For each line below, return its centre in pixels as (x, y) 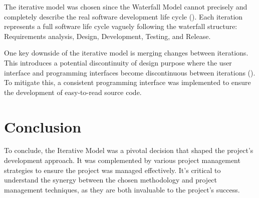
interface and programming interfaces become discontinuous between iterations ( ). (130, 72)
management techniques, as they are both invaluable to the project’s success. (122, 189)
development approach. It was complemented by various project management (122, 160)
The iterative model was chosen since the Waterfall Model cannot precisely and (126, 6)
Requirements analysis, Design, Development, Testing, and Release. (107, 36)
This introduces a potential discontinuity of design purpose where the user (118, 62)
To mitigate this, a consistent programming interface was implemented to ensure (127, 82)
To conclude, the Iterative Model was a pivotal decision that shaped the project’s (129, 150)
